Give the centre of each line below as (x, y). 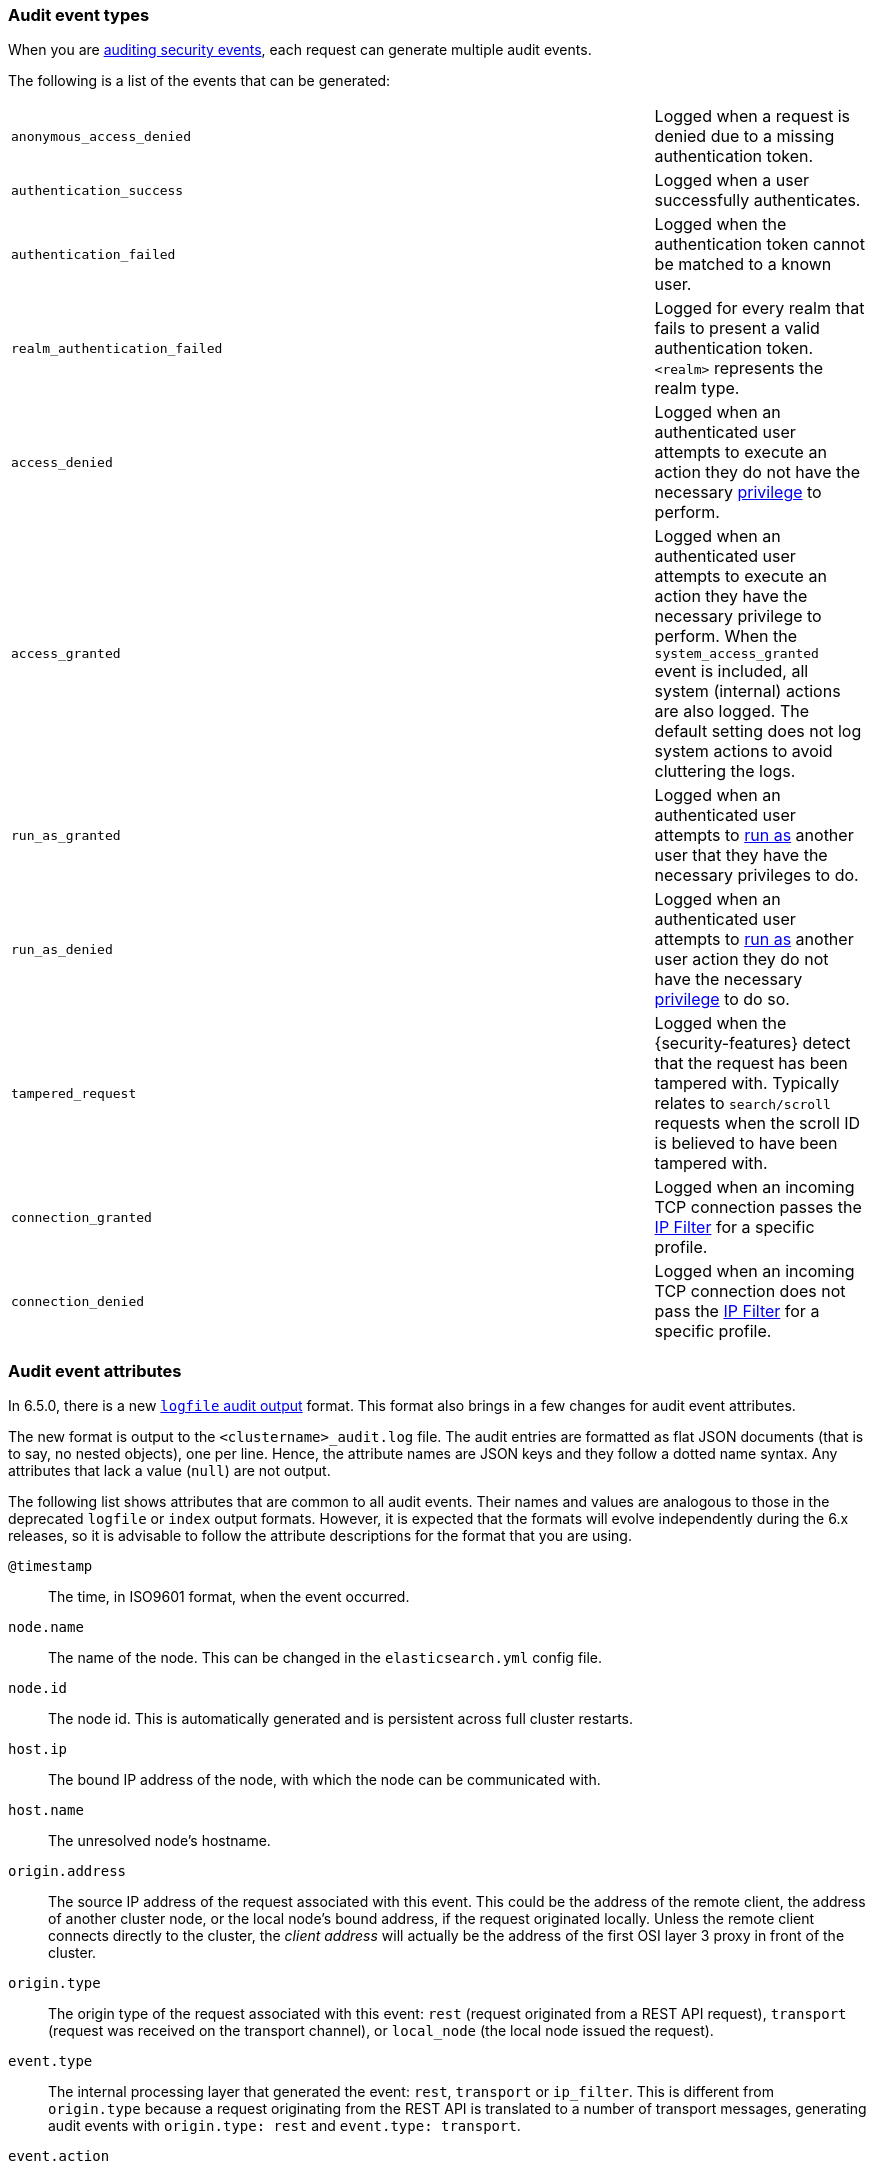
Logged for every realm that (759, 308)
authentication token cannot (759, 244)
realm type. (697, 388)
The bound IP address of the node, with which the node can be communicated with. (324, 1780)
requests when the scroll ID (757, 1123)
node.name (46, 1627)
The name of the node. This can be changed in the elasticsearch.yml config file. (325, 1658)
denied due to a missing (744, 136)
